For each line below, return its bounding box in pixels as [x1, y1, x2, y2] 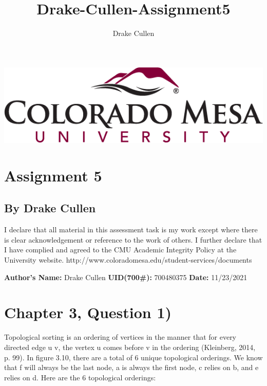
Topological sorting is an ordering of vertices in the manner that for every [4, 332, 237, 342]
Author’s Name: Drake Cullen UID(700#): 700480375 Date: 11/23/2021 [4, 271, 247, 282]
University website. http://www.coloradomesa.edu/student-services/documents [4, 254, 252, 265]
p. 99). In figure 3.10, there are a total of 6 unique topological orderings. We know [4, 352, 263, 362]
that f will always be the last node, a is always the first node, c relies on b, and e [4, 362, 259, 373]
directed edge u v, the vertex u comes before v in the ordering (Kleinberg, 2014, [4, 341, 256, 352]
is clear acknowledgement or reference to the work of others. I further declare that [4, 234, 262, 245]
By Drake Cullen [4, 200, 96, 216]
